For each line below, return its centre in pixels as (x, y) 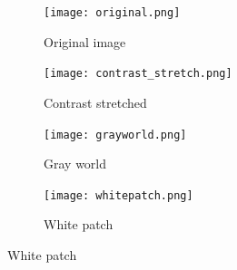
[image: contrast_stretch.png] (138, 74)
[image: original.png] (112, 13)
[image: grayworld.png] (115, 135)
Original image (85, 41)
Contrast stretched (95, 102)
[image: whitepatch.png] (118, 195)
